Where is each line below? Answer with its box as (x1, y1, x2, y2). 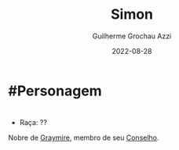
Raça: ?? (19, 118, 47, 127)
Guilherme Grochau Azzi (92, 31, 172, 41)
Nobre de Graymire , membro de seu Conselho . (8, 133, 159, 142)
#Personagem (8, 82, 102, 99)
